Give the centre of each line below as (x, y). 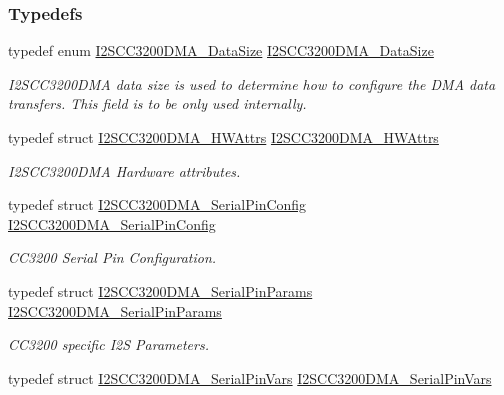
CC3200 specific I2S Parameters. (108, 344)
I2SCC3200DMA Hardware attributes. (124, 170)
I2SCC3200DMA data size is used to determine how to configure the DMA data (252, 83)
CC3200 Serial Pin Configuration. (112, 257)
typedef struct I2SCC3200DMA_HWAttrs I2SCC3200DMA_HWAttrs (223, 137)
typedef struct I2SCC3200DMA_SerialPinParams (160, 290)
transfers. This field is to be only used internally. (157, 103)
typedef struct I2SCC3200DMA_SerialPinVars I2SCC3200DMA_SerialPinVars (250, 377)
